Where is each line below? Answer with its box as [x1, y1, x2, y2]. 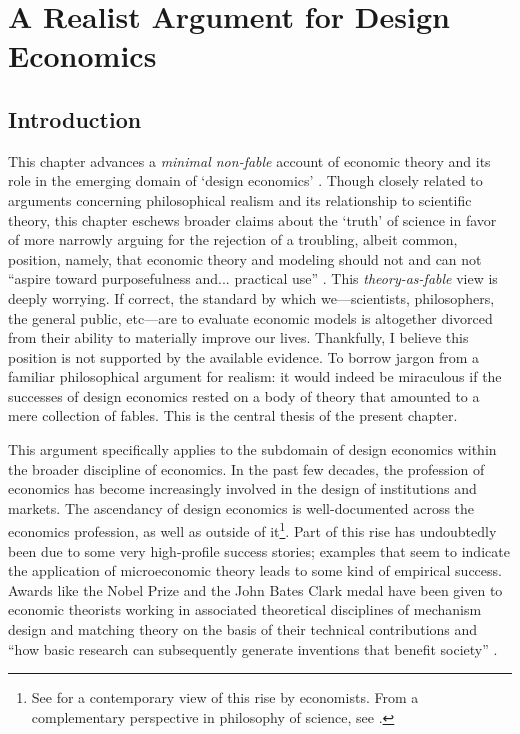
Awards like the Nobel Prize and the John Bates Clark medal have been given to [8, 579, 503, 600]
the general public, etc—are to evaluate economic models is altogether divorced [8, 307, 493, 328]
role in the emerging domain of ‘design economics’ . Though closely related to [8, 170, 483, 191]
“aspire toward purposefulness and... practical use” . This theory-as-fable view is [8, 268, 498, 289]
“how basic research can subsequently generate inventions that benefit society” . [8, 638, 498, 659]
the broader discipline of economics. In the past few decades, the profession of [8, 458, 485, 479]
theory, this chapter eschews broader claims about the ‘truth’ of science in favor [8, 209, 497, 230]
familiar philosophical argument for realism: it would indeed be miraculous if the [8, 366, 502, 387]
